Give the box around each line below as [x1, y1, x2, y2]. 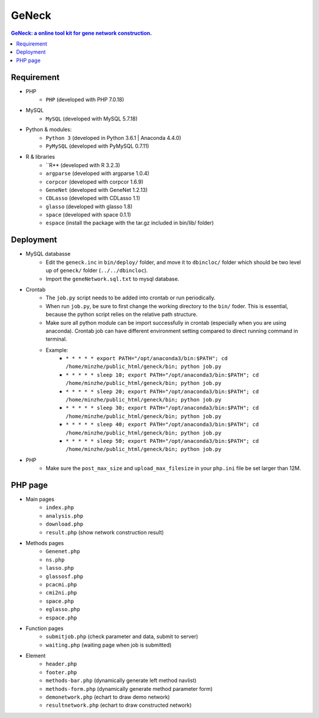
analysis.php [45, 513, 84, 519]
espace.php [45, 614, 77, 621]
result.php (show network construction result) [45, 528, 164, 536]
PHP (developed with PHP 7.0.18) [45, 96, 124, 103]
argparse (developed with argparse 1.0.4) [45, 170, 150, 177]
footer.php [45, 669, 77, 675]
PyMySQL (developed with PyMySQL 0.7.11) [45, 142, 149, 149]
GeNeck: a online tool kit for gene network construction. [11, 30, 152, 37]
